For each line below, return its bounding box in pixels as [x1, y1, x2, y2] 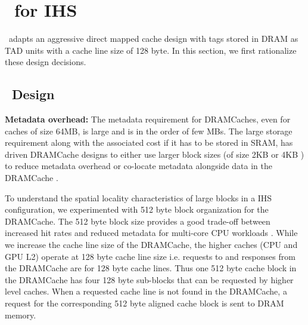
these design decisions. [5, 56, 86, 68]
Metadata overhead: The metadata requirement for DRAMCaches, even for [5, 113, 291, 125]
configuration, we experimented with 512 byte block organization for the [5, 203, 269, 216]
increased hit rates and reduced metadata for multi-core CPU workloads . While [5, 226, 298, 239]
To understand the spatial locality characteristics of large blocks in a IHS [5, 191, 272, 204]
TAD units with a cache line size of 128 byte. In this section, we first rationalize [5, 44, 297, 56]
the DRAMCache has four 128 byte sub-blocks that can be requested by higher [5, 273, 294, 286]
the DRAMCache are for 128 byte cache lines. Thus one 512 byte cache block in [5, 262, 297, 274]
